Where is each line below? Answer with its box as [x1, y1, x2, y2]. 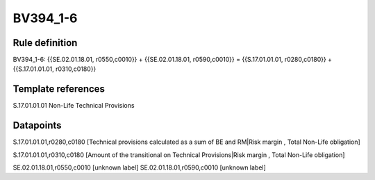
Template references [12, 83, 106, 95]
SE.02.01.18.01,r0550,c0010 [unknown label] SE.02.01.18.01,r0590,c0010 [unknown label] [12, 163, 267, 172]
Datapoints [12, 120, 62, 131]
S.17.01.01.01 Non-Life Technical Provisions [12, 101, 135, 110]
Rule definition [12, 37, 78, 49]
